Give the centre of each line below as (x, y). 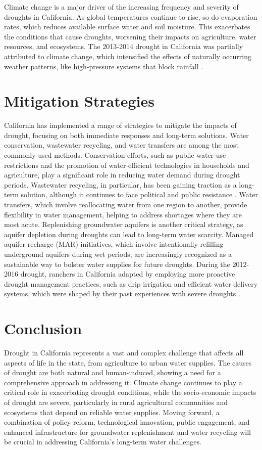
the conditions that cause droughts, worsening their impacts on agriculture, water (130, 36)
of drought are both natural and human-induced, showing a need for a (113, 372)
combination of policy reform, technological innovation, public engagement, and (127, 422)
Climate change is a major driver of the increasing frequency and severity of (121, 7)
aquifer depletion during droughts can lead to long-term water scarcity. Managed (129, 234)
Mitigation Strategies (79, 101)
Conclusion (43, 328)
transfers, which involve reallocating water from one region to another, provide (126, 205)
